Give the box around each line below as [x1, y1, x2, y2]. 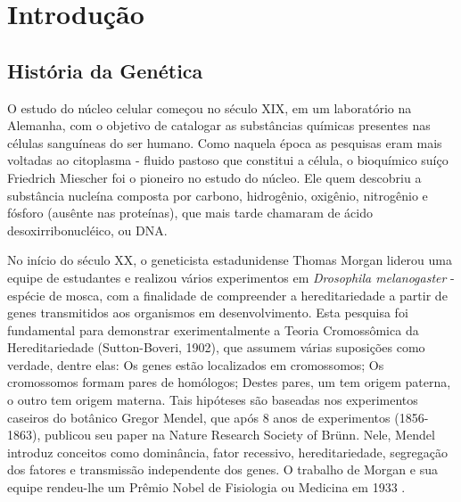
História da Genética [7, 56, 203, 84]
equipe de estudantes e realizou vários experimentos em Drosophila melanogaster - [7, 267, 455, 286]
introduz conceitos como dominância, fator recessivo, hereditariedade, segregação [7, 442, 449, 461]
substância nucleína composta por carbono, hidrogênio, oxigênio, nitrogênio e [7, 185, 428, 204]
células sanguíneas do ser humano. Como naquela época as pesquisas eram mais [7, 133, 442, 152]
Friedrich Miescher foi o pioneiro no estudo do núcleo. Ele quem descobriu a [7, 168, 422, 186]
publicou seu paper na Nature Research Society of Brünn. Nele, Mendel [44, 425, 435, 444]
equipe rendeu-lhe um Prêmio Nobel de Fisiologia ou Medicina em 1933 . [7, 478, 406, 497]
